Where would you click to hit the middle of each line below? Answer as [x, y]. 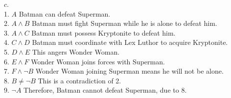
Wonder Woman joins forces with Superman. [98, 61]
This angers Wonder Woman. [76, 51]
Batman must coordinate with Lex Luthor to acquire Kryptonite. [130, 42]
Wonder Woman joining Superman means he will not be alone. [129, 71]
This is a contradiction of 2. [80, 80]
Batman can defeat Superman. [65, 13]
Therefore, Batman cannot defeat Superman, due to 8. [105, 90]
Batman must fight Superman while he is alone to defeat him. [124, 23]
